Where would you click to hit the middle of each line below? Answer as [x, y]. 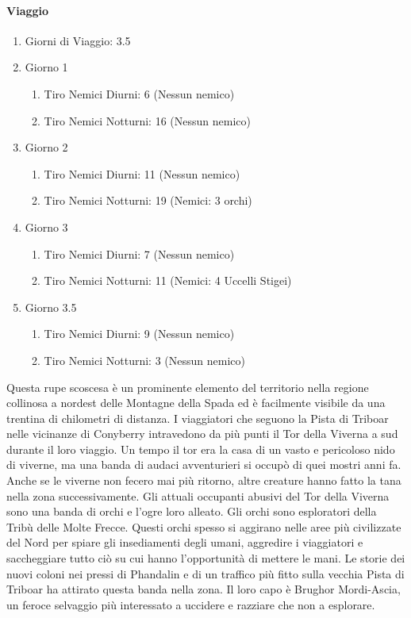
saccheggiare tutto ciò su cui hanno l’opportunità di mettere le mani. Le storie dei [206, 558]
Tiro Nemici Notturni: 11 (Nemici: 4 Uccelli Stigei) [168, 280]
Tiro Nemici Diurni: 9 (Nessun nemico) [139, 334]
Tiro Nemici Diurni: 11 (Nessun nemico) [142, 173]
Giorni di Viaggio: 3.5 [78, 40]
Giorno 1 [46, 67]
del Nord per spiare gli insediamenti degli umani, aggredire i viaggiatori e [185, 542]
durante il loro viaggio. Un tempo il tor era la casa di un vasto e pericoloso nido [201, 449]
